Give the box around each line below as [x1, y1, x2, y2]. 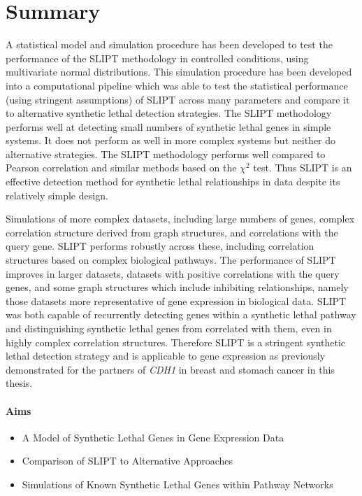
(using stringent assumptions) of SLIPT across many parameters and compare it [6, 92, 350, 106]
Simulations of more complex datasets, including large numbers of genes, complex [6, 211, 355, 226]
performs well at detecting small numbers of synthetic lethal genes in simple [6, 119, 331, 134]
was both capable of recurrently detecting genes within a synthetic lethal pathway [6, 307, 356, 322]
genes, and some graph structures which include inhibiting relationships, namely [6, 280, 349, 295]
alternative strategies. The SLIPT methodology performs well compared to [6, 146, 326, 161]
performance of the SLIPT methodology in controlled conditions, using [6, 50, 309, 65]
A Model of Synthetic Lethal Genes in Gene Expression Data [22, 430, 284, 444]
